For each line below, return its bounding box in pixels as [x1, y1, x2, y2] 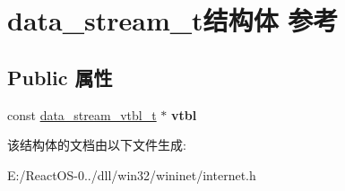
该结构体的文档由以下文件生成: [7, 135, 186, 154]
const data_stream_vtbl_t [7, 105, 157, 124]
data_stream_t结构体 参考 [7, 2, 339, 39]
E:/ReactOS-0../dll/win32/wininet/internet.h [7, 165, 256, 184]
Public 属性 [7, 63, 113, 91]
